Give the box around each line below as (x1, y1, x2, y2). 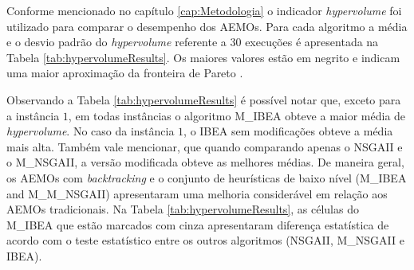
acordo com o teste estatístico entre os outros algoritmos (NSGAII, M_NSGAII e (6, 232, 404, 248)
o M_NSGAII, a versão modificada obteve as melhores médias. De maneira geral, (6, 154, 404, 170)
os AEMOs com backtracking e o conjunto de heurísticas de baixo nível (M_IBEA (6, 169, 407, 186)
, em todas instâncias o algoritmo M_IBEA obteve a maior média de (68, 107, 406, 123)
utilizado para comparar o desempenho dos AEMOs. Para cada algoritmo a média (6, 18, 408, 34)
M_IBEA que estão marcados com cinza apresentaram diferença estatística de (6, 216, 389, 233)
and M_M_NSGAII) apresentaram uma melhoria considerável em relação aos (6, 185, 388, 202)
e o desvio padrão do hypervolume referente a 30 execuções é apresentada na (6, 33, 379, 50)
